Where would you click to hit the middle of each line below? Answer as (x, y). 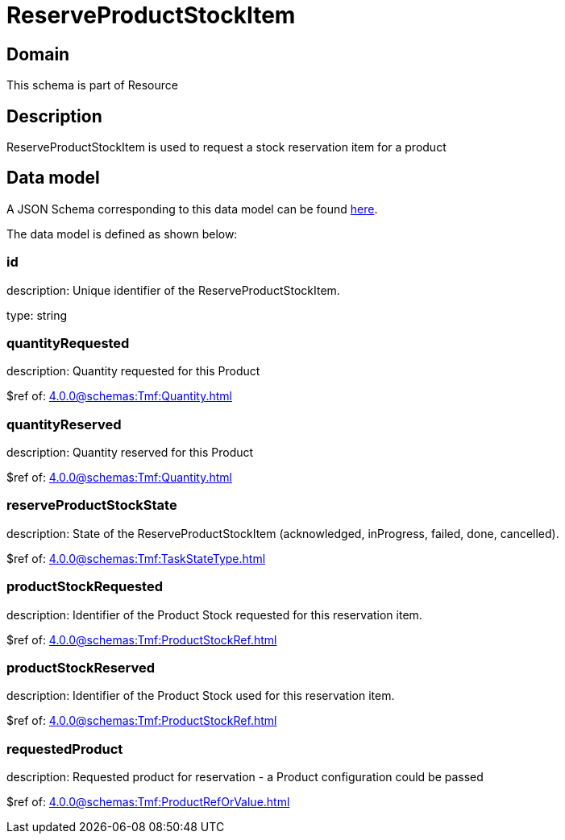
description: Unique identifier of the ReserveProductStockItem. (173, 290)
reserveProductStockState (92, 505)
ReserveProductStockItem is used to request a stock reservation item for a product (226, 147)
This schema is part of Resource (92, 85)
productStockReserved (81, 667)
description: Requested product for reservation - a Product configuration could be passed (245, 777)
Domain (38, 54)
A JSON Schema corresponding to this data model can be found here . (192, 209)
